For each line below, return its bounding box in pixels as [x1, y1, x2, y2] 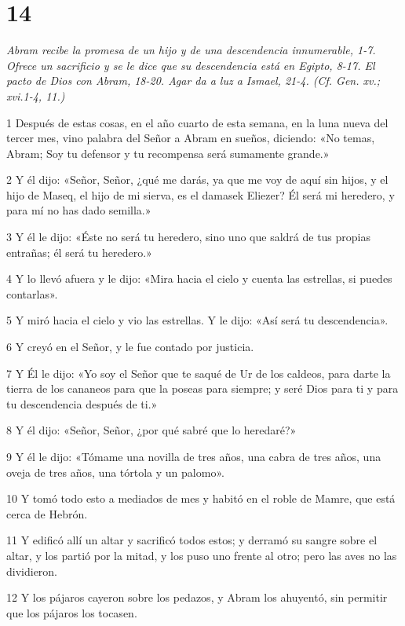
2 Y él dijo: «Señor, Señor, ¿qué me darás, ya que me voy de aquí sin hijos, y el [6, 171, 389, 188]
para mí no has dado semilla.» [6, 202, 151, 218]
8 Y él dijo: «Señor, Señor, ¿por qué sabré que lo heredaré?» [6, 422, 297, 438]
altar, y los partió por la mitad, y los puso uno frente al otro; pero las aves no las [6, 547, 397, 563]
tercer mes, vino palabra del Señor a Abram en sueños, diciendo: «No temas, [6, 130, 375, 146]
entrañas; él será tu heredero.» [6, 243, 152, 260]
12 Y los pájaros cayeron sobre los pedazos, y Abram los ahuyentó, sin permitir [6, 589, 388, 606]
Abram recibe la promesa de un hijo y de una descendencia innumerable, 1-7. [6, 42, 376, 58]
